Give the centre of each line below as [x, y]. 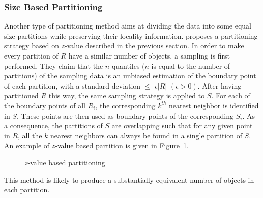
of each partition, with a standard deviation [72, 85]
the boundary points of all [45, 105]
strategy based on [32, 46]
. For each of [231, 95]
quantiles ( [128, 65]
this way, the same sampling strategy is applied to [127, 95]
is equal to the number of [191, 65]
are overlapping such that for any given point [182, 125]
